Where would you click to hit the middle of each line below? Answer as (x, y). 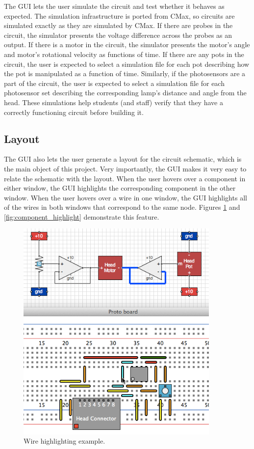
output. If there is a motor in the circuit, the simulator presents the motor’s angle (127, 44)
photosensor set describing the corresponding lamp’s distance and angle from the (125, 93)
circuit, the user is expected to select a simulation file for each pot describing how (127, 64)
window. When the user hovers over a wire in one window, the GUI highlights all (126, 197)
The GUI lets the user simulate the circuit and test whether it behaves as (114, 6)
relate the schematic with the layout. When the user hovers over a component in (125, 178)
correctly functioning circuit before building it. (74, 112)
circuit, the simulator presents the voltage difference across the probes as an (118, 35)
